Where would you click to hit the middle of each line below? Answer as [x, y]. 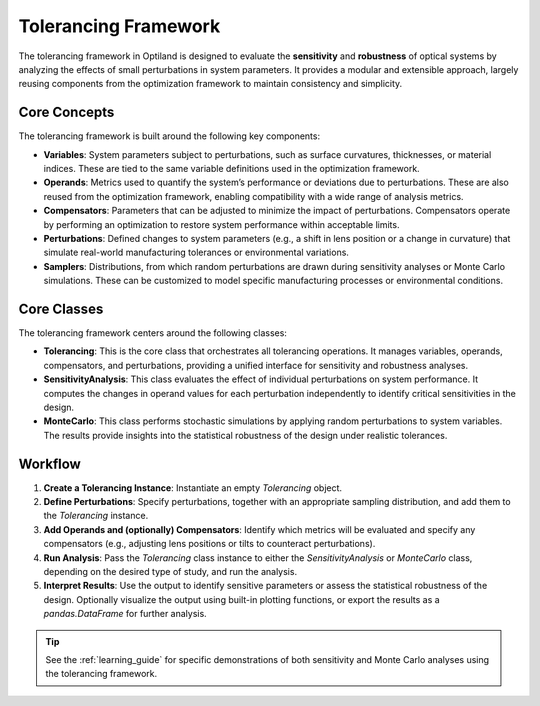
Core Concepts [66, 112]
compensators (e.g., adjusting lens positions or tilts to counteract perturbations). [209, 544]
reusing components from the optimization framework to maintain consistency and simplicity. [210, 84]
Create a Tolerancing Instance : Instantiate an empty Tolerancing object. [193, 487]
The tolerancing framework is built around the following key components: [169, 136]
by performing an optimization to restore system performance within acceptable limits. [221, 224]
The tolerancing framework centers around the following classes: [152, 333]
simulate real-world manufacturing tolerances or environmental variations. [196, 252]
